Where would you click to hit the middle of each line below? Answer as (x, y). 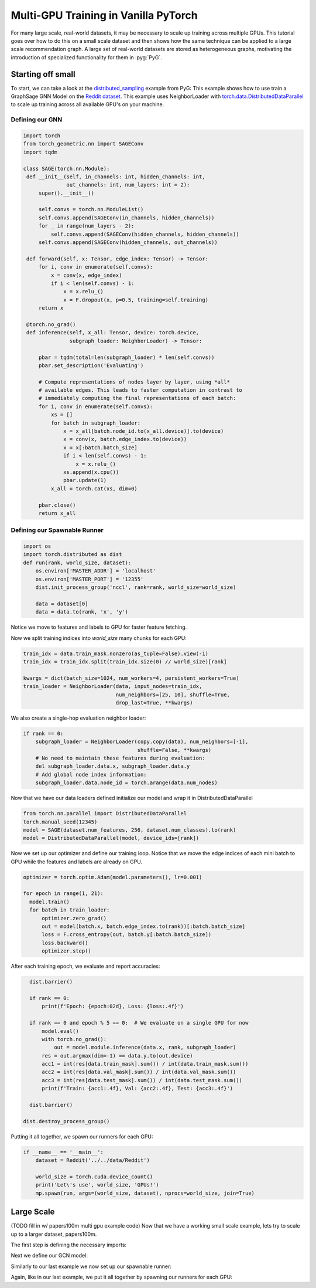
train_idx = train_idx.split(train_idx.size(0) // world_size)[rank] (125, 662)
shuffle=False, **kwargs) (174, 750)
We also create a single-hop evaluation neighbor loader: (78, 718)
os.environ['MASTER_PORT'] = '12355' (90, 579)
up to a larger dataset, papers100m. (54, 1234)
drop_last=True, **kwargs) (154, 703)
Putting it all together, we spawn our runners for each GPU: (82, 1136)
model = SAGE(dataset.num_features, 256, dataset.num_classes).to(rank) (130, 830)
